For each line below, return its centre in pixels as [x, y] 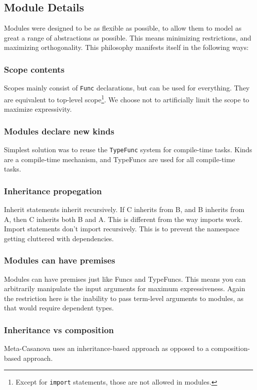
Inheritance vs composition [59, 329]
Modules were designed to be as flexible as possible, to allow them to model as [123, 28]
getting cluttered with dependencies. [59, 238]
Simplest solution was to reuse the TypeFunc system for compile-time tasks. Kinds [128, 149]
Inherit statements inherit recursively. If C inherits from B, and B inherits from [124, 209]
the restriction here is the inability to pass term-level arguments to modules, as [124, 298]
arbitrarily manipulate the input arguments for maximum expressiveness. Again [125, 288]
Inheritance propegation [53, 191]
